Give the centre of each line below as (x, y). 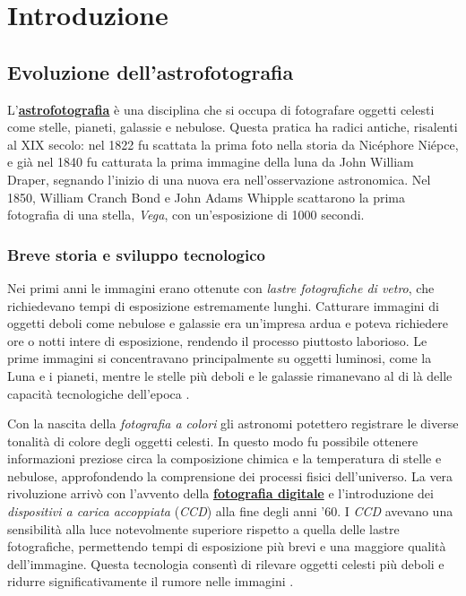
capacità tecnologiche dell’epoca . (99, 393)
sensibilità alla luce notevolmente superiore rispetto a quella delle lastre (203, 528)
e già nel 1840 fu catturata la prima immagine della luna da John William (211, 162)
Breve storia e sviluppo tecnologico (136, 254)
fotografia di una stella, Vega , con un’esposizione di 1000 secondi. (186, 215)
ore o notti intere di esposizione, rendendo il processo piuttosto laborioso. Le (217, 340)
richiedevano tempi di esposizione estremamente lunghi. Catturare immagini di (223, 305)
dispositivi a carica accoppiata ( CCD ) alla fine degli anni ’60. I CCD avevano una (230, 511)
